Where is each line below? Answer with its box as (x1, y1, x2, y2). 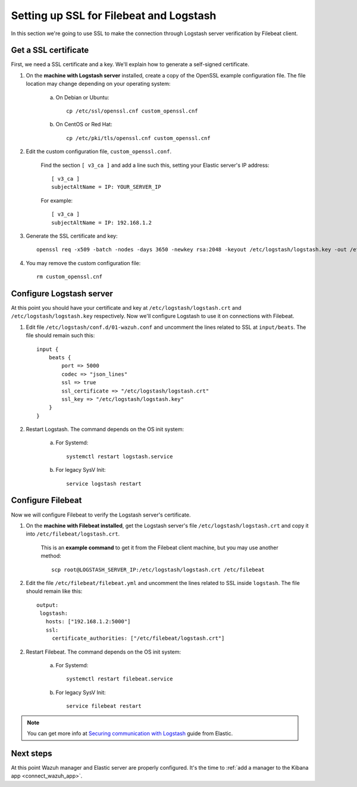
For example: (40, 197, 73, 204)
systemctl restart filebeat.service (66, 676, 173, 682)
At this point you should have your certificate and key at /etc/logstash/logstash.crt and (11, 304, 242, 311)
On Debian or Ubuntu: (55, 94, 109, 101)
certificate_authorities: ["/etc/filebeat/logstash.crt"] (52, 635, 225, 642)
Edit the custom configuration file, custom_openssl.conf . (26, 148, 172, 155)
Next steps (11, 748, 52, 758)
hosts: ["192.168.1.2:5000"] (45, 618, 131, 625)
